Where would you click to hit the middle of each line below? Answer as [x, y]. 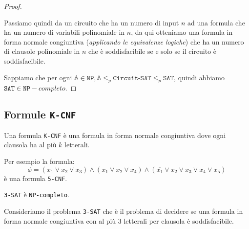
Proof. [13, 6]
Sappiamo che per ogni [38, 77]
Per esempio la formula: [39, 161]
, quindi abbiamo [199, 77]
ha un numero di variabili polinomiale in [64, 32]
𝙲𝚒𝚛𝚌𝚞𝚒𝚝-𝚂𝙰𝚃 [132, 78]
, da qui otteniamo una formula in [182, 32]
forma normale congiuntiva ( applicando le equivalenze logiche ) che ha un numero [124, 41]
